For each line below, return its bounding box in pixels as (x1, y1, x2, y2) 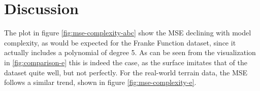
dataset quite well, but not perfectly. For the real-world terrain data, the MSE (4, 67, 248, 77)
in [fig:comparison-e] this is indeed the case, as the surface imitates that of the (4, 57, 247, 67)
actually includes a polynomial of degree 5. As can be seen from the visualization (4, 47, 256, 58)
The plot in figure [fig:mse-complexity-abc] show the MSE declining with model (4, 27, 251, 38)
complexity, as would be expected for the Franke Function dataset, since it (4, 37, 236, 48)
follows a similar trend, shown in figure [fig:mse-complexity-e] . (4, 77, 197, 87)
